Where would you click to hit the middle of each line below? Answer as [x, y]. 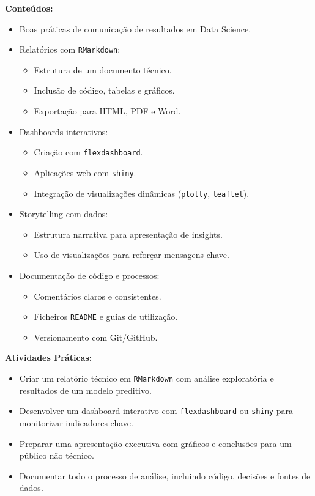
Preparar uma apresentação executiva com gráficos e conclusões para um [155, 443]
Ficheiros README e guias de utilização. [106, 316]
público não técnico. [57, 455]
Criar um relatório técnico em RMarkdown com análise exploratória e [146, 378]
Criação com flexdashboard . [88, 152]
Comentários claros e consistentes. [98, 296]
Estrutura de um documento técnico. [103, 69]
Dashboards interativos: [64, 131]
